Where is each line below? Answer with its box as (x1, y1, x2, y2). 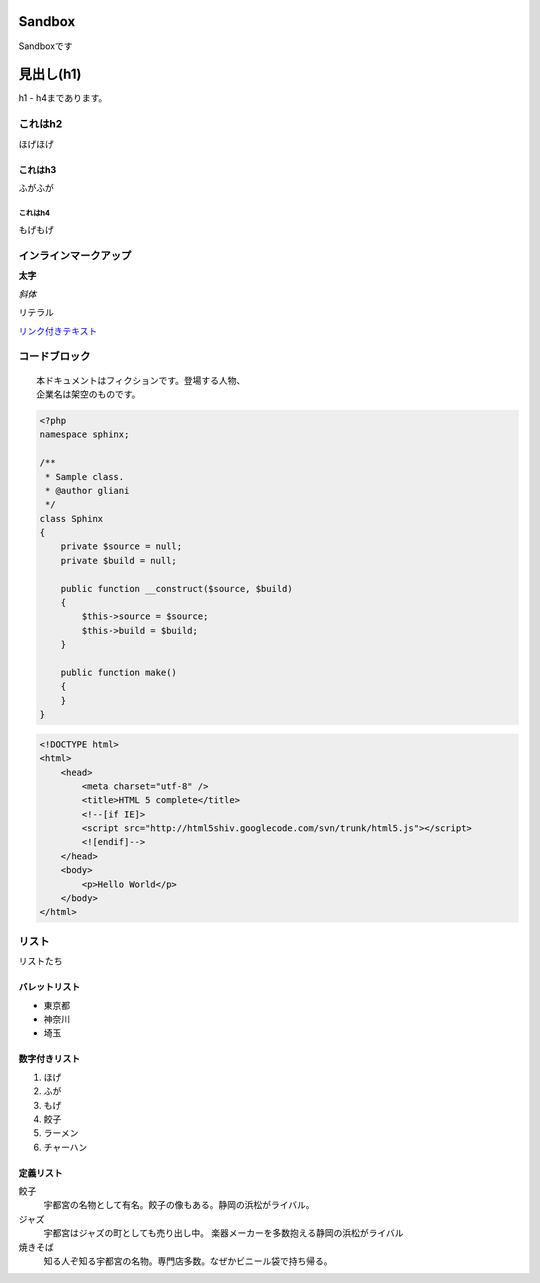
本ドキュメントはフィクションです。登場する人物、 (36, 375, 246, 386)
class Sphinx (39, 513, 104, 524)
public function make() (60, 667, 177, 678)
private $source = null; (60, 541, 183, 552)
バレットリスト (18, 981, 80, 993)
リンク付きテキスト (18, 325, 98, 337)
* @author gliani (45, 485, 130, 496)
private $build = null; (60, 555, 177, 566)
